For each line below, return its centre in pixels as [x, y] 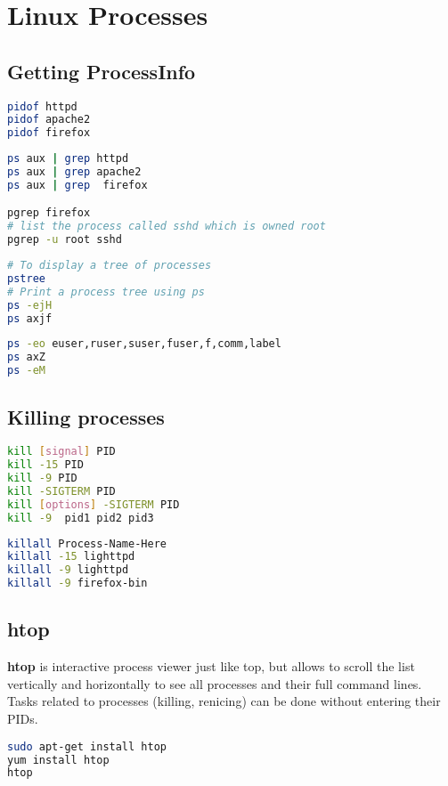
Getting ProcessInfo [102, 71]
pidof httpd [42, 106]
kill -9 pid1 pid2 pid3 [81, 518]
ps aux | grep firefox [77, 185]
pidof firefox [49, 133]
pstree [26, 278]
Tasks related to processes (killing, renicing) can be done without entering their [224, 701]
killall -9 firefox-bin [77, 583]
